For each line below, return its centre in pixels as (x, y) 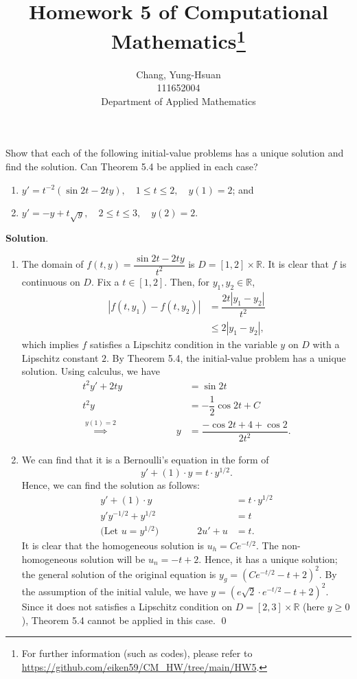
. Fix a (105, 281)
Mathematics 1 (178, 39)
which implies (50, 344)
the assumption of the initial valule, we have (115, 591)
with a (326, 344)
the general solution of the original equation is (119, 574)
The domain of (53, 264)
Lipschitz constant (60, 357)
